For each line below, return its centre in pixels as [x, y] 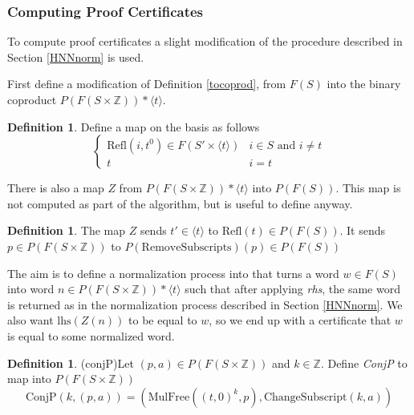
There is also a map [56, 188]
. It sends [363, 230]
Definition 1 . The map [66, 230]
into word [31, 289]
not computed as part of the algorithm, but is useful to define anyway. [180, 203]
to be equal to [163, 320]
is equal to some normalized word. [91, 335]
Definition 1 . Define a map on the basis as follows [134, 126]
